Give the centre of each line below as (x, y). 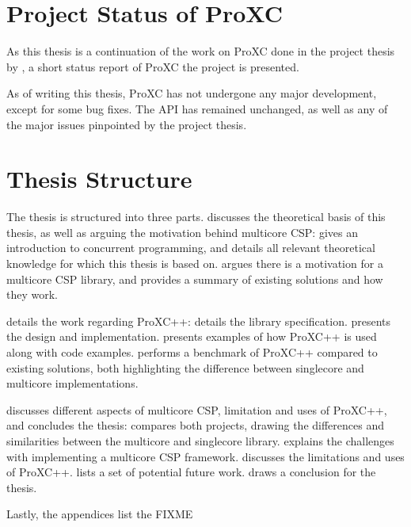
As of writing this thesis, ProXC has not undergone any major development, (192, 93)
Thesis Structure (99, 179)
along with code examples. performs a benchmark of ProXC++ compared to (192, 351)
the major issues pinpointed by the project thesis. (127, 124)
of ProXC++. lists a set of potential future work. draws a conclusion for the (191, 472)
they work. (32, 294)
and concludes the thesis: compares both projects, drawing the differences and (195, 425)
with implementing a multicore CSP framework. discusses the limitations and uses (205, 456)
